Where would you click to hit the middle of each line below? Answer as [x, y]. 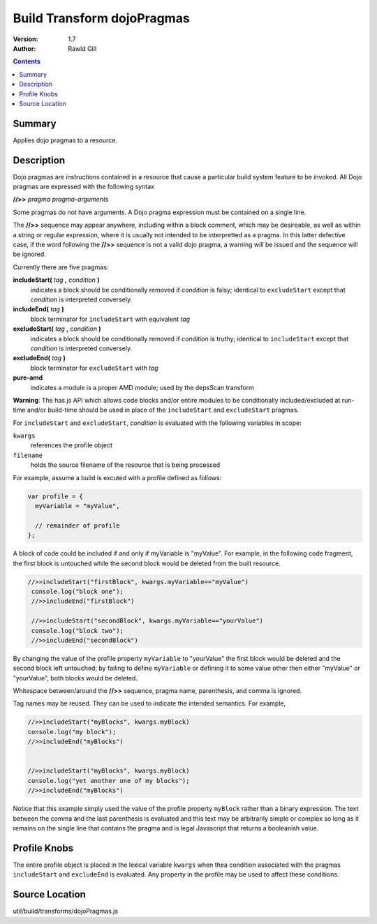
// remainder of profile [77, 526]
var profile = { [56, 496]
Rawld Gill [82, 48]
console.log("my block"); [72, 732]
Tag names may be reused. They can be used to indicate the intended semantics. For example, [149, 703]
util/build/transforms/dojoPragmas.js [66, 911]
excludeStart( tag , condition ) [57, 329]
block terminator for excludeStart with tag [94, 368]
